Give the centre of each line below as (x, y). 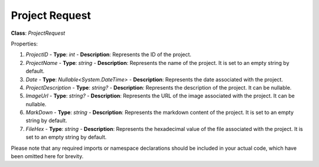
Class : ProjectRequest (38, 33)
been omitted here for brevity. (47, 156)
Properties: (25, 44)
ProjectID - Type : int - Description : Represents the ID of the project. (109, 55)
